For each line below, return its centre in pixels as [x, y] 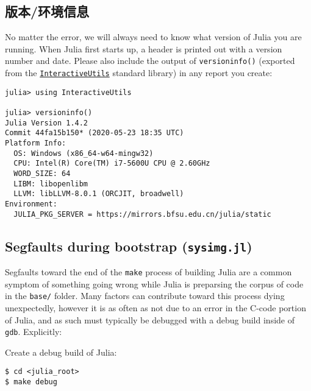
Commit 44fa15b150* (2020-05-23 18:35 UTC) [95, 133]
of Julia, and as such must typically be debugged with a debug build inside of [150, 319]
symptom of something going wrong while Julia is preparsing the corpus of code [154, 284]
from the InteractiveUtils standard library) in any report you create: [139, 73]
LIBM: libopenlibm [51, 184]
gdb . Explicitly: [34, 332]
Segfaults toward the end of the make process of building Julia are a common [148, 272]
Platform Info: [36, 143]
